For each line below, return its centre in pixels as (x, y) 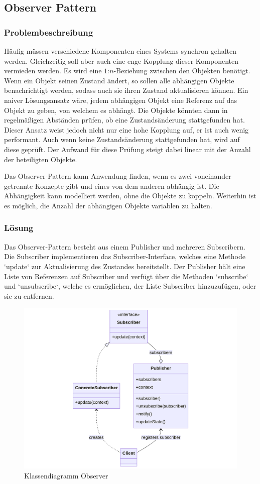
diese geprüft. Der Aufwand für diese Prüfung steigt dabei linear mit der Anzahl (127, 149)
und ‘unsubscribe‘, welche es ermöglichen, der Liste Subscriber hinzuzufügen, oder (130, 286)
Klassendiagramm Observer (66, 475)
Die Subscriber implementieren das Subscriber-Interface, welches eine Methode (125, 256)
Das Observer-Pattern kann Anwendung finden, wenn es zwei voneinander (118, 176)
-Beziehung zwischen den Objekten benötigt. (182, 71)
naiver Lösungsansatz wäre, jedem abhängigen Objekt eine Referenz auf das (120, 100)
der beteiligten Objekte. (41, 159)
